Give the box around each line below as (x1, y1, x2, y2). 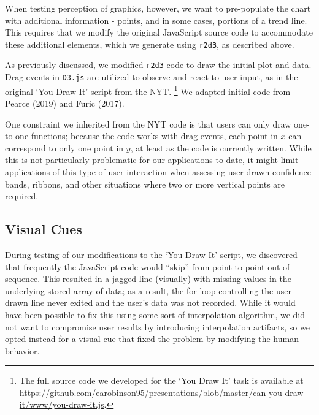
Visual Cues (5, 219, 82, 238)
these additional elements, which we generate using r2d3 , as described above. (5, 37, 294, 50)
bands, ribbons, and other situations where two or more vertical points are (5, 177, 285, 190)
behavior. (5, 344, 40, 357)
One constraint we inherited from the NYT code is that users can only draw (5, 117, 291, 130)
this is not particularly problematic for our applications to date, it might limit (5, 153, 299, 166)
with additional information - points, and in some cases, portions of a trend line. (5, 13, 307, 26)
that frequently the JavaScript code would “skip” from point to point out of (5, 260, 290, 273)
